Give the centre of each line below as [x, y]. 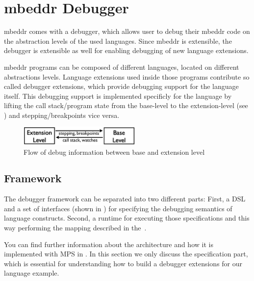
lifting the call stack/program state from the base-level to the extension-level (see [126, 105]
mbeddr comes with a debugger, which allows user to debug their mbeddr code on [127, 31]
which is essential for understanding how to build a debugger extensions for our [123, 263]
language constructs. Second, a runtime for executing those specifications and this [127, 218]
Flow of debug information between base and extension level [114, 152]
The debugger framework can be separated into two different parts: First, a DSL [125, 199]
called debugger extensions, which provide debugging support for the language [121, 86]
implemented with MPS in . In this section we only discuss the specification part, [126, 254]
